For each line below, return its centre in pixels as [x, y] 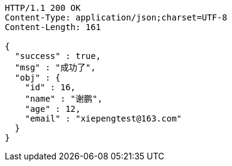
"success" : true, [58, 56]
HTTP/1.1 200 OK [43, 8]
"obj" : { [37, 78]
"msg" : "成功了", [55, 67]
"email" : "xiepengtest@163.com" [103, 118]
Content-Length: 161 [53, 27]
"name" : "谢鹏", [64, 99]
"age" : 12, [53, 109]
